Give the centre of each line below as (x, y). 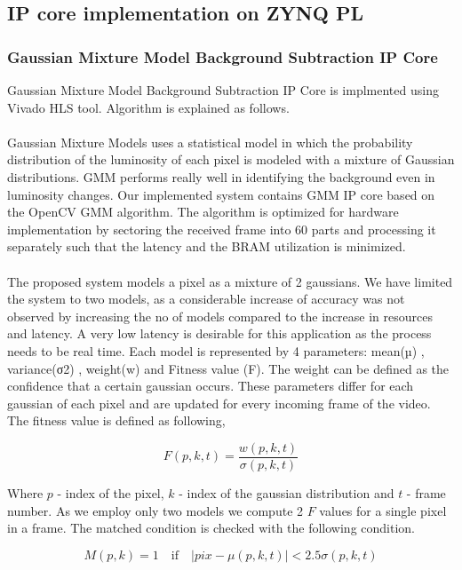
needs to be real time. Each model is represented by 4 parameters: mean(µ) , (216, 350)
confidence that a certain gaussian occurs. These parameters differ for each (211, 386)
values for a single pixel (383, 510)
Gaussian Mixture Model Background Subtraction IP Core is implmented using (223, 90)
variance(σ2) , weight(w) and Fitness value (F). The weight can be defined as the (228, 368)
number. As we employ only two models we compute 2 (155, 510)
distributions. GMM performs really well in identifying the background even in (221, 176)
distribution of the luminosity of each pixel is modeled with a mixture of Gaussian (231, 159)
